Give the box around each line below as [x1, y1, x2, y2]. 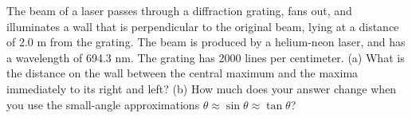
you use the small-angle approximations [6, 96, 200, 112]
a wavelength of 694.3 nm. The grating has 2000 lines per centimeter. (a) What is [6, 49, 405, 65]
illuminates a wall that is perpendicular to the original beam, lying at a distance [6, 18, 399, 34]
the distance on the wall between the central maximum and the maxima [6, 65, 359, 81]
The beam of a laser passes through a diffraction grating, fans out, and [6, 2, 352, 18]
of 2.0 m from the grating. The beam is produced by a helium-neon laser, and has [6, 33, 406, 50]
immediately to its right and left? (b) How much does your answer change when [6, 80, 397, 96]
